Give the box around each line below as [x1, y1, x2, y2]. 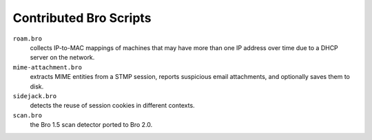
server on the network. [30, 54, 95, 62]
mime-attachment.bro [12, 63, 83, 71]
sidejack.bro [12, 92, 57, 100]
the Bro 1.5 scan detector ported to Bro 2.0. [30, 121, 153, 129]
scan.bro [12, 111, 43, 119]
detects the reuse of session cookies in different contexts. [30, 102, 196, 110]
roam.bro [12, 34, 43, 43]
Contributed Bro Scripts [12, 10, 152, 25]
